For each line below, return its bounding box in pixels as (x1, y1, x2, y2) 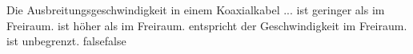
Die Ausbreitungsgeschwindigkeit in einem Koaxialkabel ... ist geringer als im (6, 2, 385, 17)
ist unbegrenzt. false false (6, 33, 126, 49)
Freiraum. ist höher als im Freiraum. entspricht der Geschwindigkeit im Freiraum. (6, 17, 407, 33)
